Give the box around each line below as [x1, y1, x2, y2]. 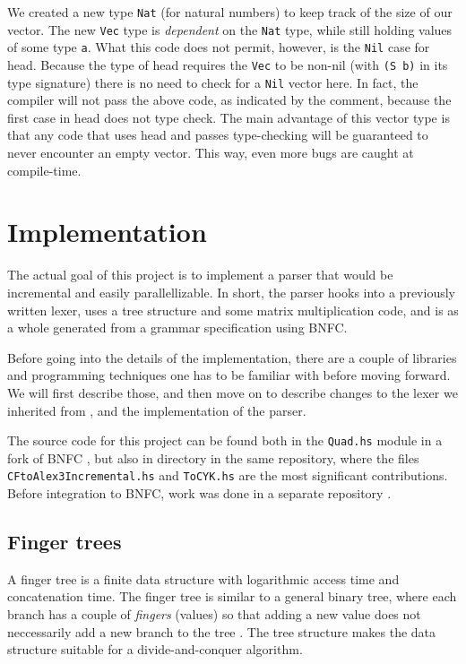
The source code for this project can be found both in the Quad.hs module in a [7, 431, 443, 450]
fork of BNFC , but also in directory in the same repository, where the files [7, 448, 419, 467]
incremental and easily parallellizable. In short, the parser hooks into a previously [7, 282, 455, 301]
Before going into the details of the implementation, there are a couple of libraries [7, 348, 457, 366]
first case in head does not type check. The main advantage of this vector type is [7, 108, 450, 126]
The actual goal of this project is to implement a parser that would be [7, 265, 393, 284]
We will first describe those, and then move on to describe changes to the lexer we [7, 383, 458, 401]
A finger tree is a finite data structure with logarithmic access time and [7, 569, 400, 588]
